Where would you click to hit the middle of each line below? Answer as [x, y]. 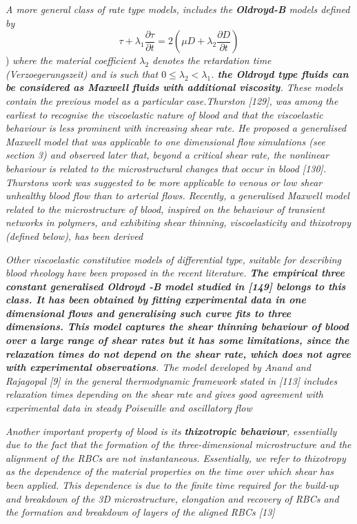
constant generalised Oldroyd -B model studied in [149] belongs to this [176, 286]
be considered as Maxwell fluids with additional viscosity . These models [174, 87]
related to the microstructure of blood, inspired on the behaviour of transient [165, 209]
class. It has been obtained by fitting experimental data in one [156, 300]
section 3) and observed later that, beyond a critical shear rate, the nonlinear [167, 155]
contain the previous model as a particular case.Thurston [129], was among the [172, 100]
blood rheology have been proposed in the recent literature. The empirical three [175, 273]
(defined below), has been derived [74, 235]
